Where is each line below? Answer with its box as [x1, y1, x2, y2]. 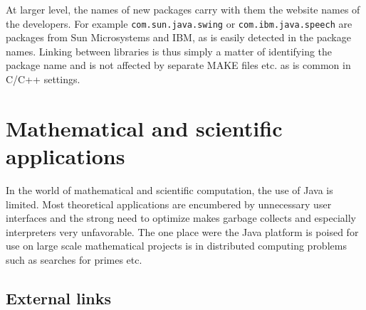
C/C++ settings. [6, 72, 80, 87]
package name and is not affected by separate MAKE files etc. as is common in [6, 58, 351, 73]
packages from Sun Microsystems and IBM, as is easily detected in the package [6, 30, 351, 45]
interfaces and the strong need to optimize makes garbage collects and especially [6, 210, 356, 225]
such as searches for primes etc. [6, 252, 142, 267]
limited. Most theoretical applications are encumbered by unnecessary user [6, 196, 332, 211]
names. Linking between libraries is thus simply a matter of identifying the [6, 43, 333, 58]
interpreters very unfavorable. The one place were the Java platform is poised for [6, 224, 359, 239]
